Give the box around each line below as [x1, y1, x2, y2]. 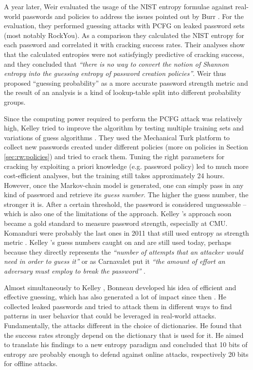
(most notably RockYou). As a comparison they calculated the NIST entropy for [4, 30, 244, 40]
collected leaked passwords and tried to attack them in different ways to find [4, 301, 232, 311]
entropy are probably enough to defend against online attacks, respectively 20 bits [4, 349, 249, 359]
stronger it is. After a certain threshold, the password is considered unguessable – [4, 199, 247, 209]
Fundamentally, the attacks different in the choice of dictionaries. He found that [4, 320, 242, 330]
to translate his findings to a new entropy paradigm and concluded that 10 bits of [4, 339, 248, 350]
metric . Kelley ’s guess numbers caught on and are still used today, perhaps [4, 237, 232, 247]
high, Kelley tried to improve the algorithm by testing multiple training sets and [4, 123, 244, 133]
